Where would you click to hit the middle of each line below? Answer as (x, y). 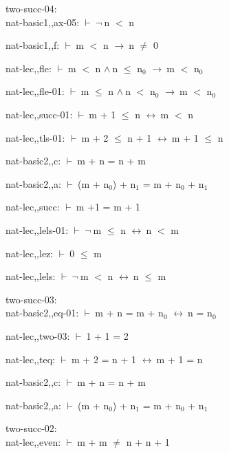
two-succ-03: (31, 299)
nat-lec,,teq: (30, 359)
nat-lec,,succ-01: (39, 114)
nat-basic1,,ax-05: (43, 22)
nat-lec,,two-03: (38, 335)
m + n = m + (125, 313)
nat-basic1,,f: (33, 45)
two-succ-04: (31, 8)
